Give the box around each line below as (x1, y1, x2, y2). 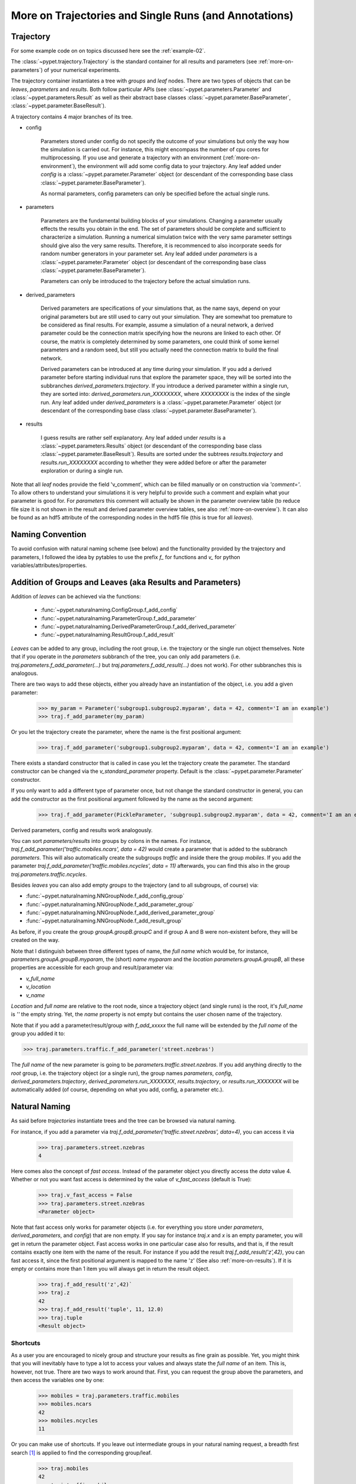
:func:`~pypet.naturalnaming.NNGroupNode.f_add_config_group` (26, 892, 185, 899)
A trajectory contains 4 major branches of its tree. (11, 113, 133, 120)
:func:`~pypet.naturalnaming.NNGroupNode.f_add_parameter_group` (26, 900, 195, 908)
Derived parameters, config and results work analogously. (11, 826, 153, 833)
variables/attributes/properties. (11, 562, 87, 569)
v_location (26, 983, 51, 991)
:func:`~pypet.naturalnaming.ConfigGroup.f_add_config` (40, 606, 178, 614)
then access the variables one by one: (11, 1376, 104, 1383)
